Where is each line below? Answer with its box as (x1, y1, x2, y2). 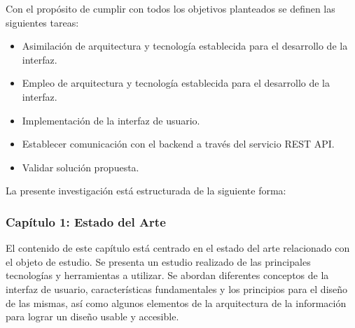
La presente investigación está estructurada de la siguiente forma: (6, 183, 286, 198)
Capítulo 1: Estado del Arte (6, 213, 166, 230)
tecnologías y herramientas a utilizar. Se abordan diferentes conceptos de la (6, 268, 329, 283)
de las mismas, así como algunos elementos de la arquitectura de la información (6, 295, 347, 310)
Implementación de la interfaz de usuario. (22, 113, 200, 127)
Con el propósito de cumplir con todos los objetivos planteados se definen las (6, 1, 335, 15)
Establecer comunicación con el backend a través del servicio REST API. (22, 136, 335, 151)
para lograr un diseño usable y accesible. (6, 309, 179, 324)
